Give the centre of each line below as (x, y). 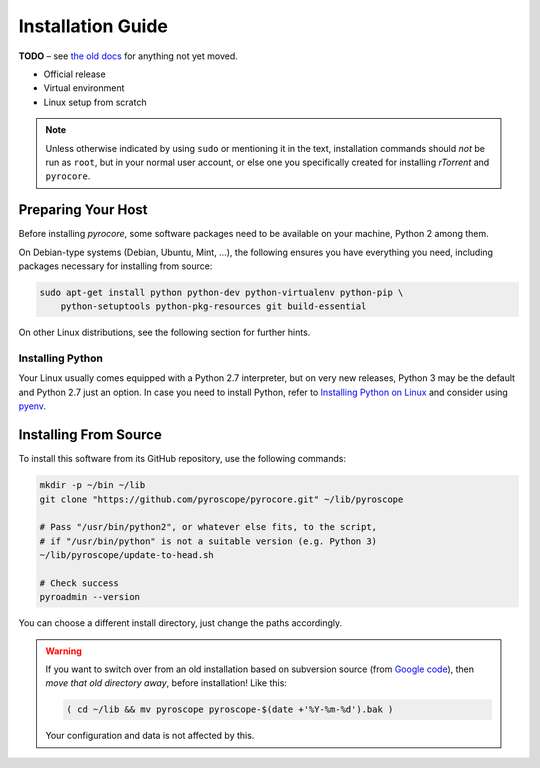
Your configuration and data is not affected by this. (150, 736)
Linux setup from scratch (95, 102)
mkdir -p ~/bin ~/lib (92, 485)
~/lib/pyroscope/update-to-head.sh (126, 555)
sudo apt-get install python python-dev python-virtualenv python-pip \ (221, 292)
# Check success (79, 583)
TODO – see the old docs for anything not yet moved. (128, 56)
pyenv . (32, 406)
